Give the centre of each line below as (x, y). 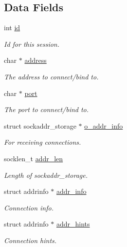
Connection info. (29, 207)
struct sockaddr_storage (40, 125)
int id (12, 28)
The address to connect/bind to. (51, 76)
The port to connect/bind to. (46, 109)
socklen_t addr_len (34, 158)
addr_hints (73, 224)
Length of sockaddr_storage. (46, 175)
